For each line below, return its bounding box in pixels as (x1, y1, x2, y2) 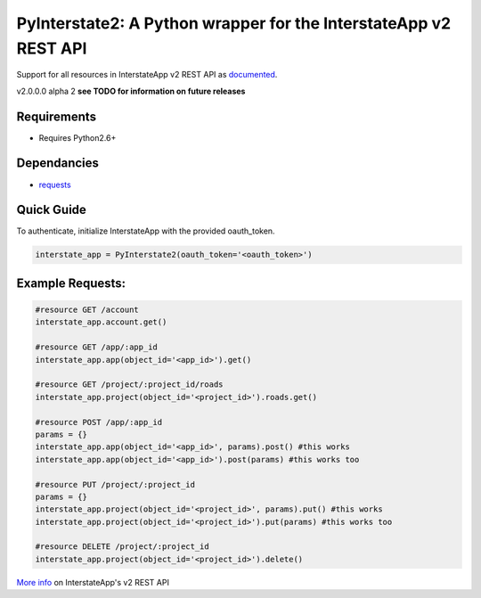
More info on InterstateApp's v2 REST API (16, 577, 169, 587)
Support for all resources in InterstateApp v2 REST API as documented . (16, 70, 278, 80)
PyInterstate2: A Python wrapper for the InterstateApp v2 (16, 13, 452, 33)
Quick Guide (16, 202, 86, 217)
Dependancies (16, 156, 100, 171)
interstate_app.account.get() (35, 317, 167, 327)
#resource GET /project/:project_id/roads (35, 380, 224, 389)
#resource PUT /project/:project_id (35, 479, 196, 489)
